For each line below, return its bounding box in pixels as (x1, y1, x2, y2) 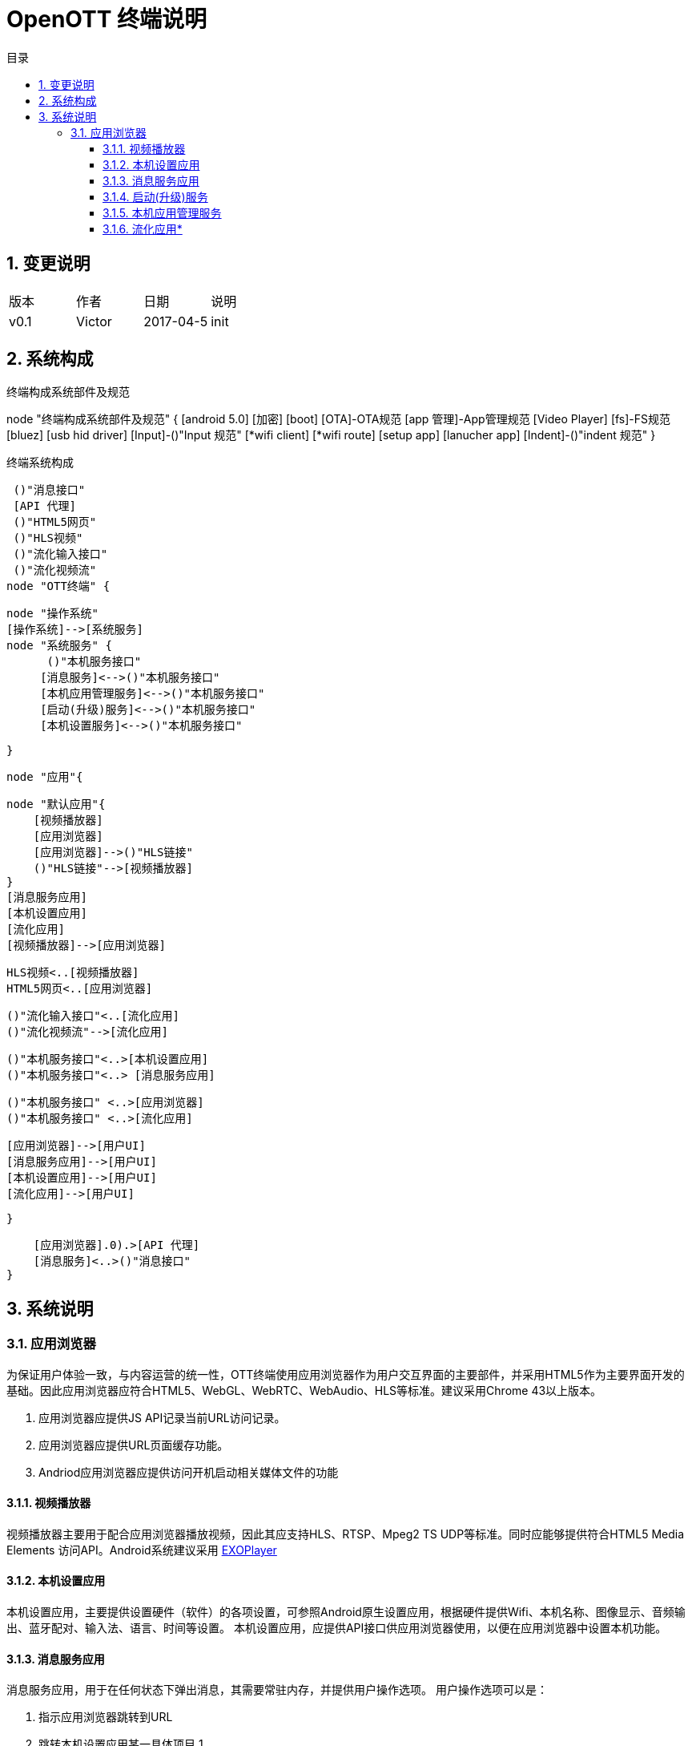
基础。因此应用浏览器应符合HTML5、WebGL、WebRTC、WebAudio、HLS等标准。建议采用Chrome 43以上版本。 (6, 1383, 602, 1397)
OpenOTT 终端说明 (6, 6, 207, 33)
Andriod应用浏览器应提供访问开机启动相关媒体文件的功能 (38, 1465, 339, 1479)
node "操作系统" (6, 607, 99, 620)
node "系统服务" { (6, 639, 112, 653)
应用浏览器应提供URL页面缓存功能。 (38, 1437, 229, 1452)
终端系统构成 (6, 455, 74, 470)
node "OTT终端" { (6, 580, 111, 593)
